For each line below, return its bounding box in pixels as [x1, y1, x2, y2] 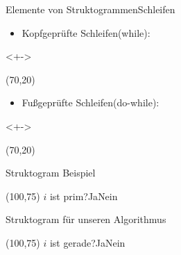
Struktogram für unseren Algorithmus [6, 212, 166, 227]
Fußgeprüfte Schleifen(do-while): [21, 95, 160, 110]
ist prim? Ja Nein [49, 188, 118, 203]
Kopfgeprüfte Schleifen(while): [21, 25, 150, 40]
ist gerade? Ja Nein [49, 235, 126, 249]
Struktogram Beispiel [6, 165, 96, 180]
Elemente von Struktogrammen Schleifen [6, 2, 175, 16]
